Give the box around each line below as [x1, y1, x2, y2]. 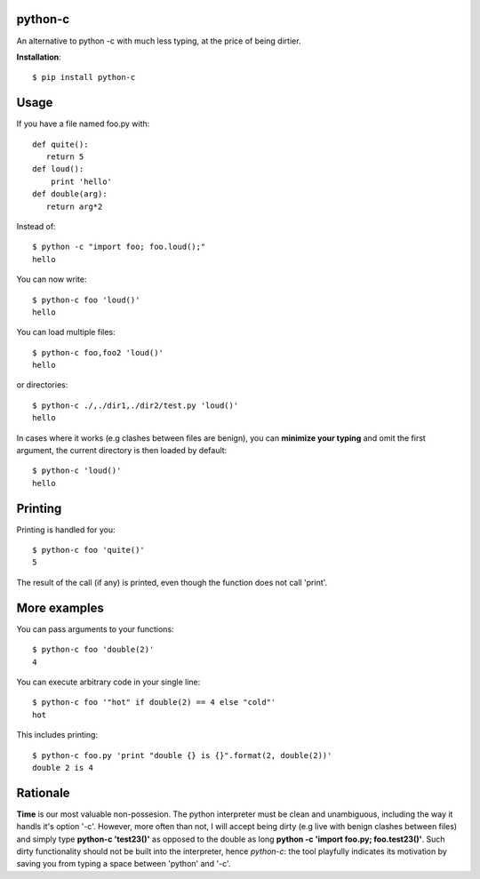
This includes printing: [16, 730, 98, 740]
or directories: [16, 380, 68, 390]
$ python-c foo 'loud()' [32, 294, 140, 305]
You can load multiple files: [16, 327, 116, 338]
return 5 [45, 151, 84, 162]
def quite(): [32, 139, 89, 149]
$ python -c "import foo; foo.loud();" [32, 242, 206, 252]
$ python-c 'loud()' [32, 466, 122, 475]
